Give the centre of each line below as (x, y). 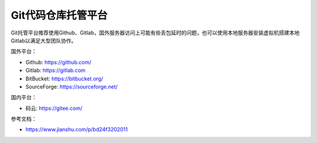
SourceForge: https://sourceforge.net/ (72, 86)
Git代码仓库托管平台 (59, 15)
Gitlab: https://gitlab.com (55, 71)
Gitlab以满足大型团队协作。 (44, 40)
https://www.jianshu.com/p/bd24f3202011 (77, 130)
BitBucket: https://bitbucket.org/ (64, 78)
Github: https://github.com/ (58, 62)
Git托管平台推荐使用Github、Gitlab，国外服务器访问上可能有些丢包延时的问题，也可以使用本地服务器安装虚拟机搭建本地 (155, 33)
